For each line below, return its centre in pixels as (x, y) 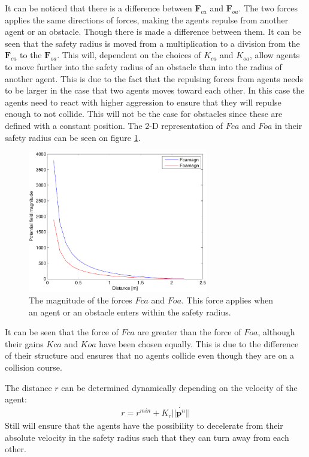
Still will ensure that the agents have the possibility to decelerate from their (144, 426)
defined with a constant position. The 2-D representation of (114, 125)
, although (276, 332)
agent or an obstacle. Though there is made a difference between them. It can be (153, 31)
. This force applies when (228, 300)
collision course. (34, 367)
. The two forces (268, 8)
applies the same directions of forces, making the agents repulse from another (147, 19)
